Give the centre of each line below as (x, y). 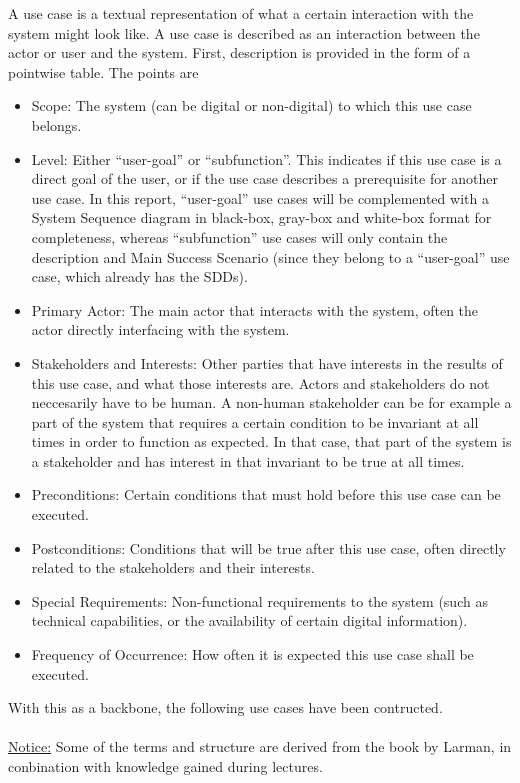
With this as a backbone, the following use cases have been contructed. (225, 707)
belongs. (56, 124)
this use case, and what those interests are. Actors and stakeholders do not (260, 382)
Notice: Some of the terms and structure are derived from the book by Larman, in (260, 746)
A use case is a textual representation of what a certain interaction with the (241, 13)
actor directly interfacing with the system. (160, 329)
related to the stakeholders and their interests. (173, 567)
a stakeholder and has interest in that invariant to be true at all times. (248, 460)
